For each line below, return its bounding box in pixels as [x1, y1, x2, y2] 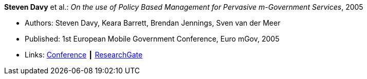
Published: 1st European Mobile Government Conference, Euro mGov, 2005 [25, 34, 280, 43]
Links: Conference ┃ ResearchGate [25, 50, 143, 59]
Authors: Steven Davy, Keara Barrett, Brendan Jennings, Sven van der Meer [25, 18, 281, 27]
